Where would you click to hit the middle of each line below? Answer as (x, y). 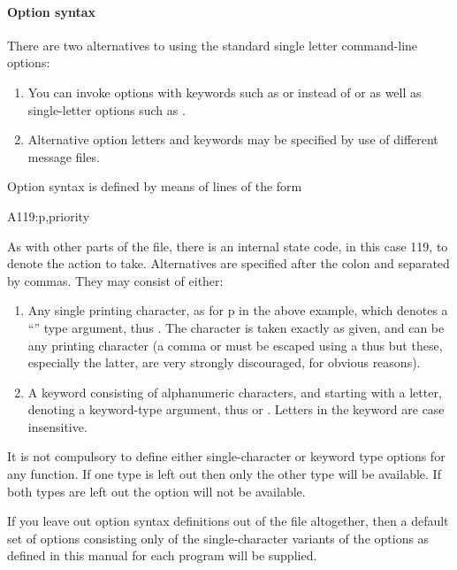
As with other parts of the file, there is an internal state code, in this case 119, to (228, 246)
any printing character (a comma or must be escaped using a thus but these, (235, 345)
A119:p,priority (49, 216)
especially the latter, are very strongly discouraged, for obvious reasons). (224, 362)
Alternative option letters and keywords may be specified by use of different (233, 139)
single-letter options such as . (107, 109)
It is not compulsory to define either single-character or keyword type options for (226, 456)
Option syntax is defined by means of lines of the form (155, 186)
